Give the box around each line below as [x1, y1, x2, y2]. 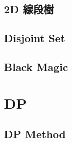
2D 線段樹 [4, 1, 54, 17]
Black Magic [4, 59, 68, 74]
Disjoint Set [4, 30, 65, 46]
